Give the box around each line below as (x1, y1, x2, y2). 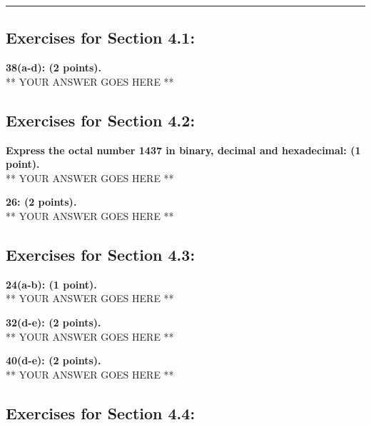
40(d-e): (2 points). (6, 353, 101, 368)
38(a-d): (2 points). (6, 60, 101, 75)
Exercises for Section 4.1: (6, 26, 195, 49)
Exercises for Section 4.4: (6, 401, 195, 424)
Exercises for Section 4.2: (6, 109, 195, 131)
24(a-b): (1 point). (6, 276, 97, 291)
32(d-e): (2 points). (6, 314, 101, 329)
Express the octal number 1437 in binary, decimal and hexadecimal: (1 (6, 142, 361, 157)
